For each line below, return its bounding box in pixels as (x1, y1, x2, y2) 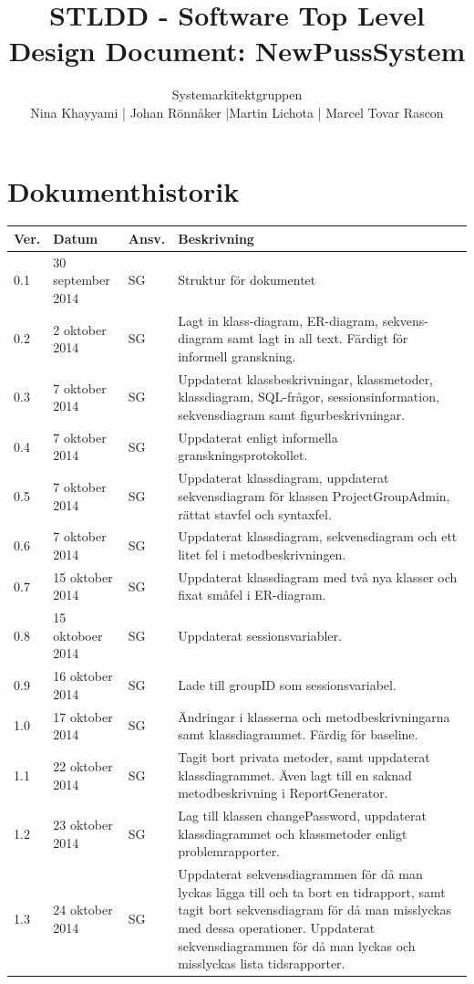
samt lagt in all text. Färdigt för (227, 329, 408, 348)
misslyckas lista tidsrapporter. (178, 954, 345, 973)
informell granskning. (178, 347, 296, 365)
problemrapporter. (178, 842, 281, 861)
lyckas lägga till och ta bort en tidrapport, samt (178, 882, 446, 901)
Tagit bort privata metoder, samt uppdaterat (178, 748, 430, 767)
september (53, 270, 110, 289)
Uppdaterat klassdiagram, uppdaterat (178, 468, 389, 487)
